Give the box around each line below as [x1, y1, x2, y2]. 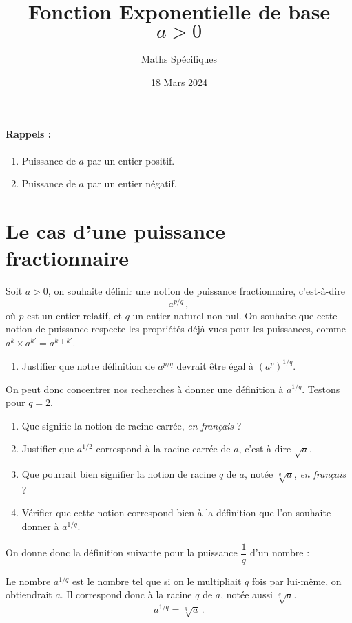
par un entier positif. [87, 153, 175, 167]
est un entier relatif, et [27, 308, 122, 322]
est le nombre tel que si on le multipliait [72, 573, 242, 588]
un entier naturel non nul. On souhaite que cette [132, 308, 338, 322]
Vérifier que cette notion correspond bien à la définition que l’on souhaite [21, 505, 331, 520]
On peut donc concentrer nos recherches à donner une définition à [6, 381, 284, 396]
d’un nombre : [250, 545, 310, 560]
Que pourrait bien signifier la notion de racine [21, 467, 216, 481]
